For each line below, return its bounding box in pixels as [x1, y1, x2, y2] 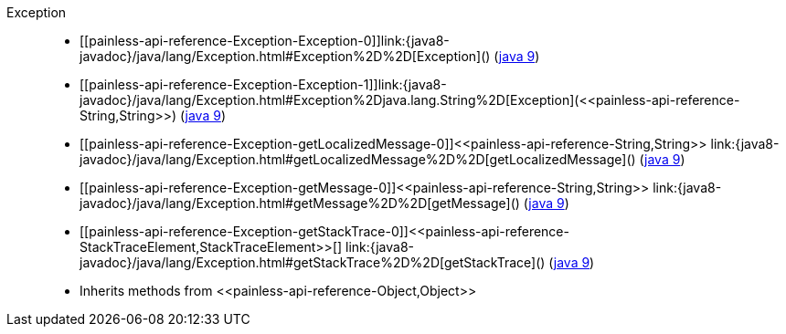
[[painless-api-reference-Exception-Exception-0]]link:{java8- [80, 33, 450, 48]
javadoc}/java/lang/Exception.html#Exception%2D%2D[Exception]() [80, 48, 491, 64]
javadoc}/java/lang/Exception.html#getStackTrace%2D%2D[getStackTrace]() [80, 255, 546, 270]
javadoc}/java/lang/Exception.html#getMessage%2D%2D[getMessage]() [80, 195, 520, 211]
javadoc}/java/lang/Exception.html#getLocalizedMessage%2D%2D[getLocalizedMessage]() [80, 151, 636, 167]
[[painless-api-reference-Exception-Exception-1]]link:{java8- [80, 77, 447, 92]
